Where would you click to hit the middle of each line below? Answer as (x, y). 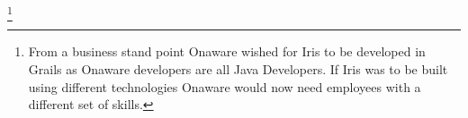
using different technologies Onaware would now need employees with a (225, 86)
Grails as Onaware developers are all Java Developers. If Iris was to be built (238, 68)
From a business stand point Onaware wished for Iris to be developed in (227, 51)
